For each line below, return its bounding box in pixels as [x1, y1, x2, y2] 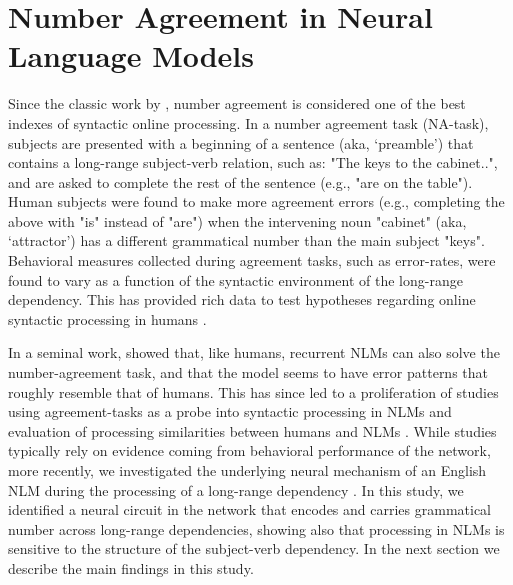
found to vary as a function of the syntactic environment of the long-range [8, 269, 463, 290]
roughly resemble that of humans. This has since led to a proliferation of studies [8, 381, 499, 402]
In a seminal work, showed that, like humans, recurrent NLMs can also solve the [8, 342, 500, 363]
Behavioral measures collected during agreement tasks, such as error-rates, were [8, 250, 496, 271]
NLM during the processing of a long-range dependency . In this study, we [8, 479, 464, 500]
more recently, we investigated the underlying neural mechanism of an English [8, 460, 487, 480]
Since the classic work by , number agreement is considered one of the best [8, 93, 466, 114]
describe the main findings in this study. [8, 557, 254, 578]
